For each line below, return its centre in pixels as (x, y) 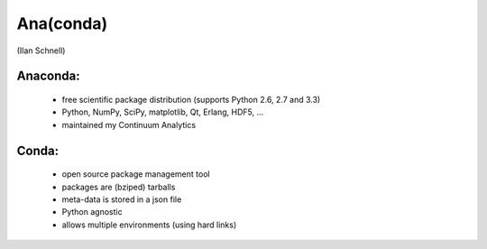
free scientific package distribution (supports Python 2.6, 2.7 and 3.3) (191, 99)
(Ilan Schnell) (41, 51)
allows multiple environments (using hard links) (149, 225)
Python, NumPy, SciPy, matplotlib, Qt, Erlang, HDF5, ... (163, 112)
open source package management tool (136, 174)
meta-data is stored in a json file (122, 199)
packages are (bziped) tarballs (119, 187)
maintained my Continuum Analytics (129, 124)
